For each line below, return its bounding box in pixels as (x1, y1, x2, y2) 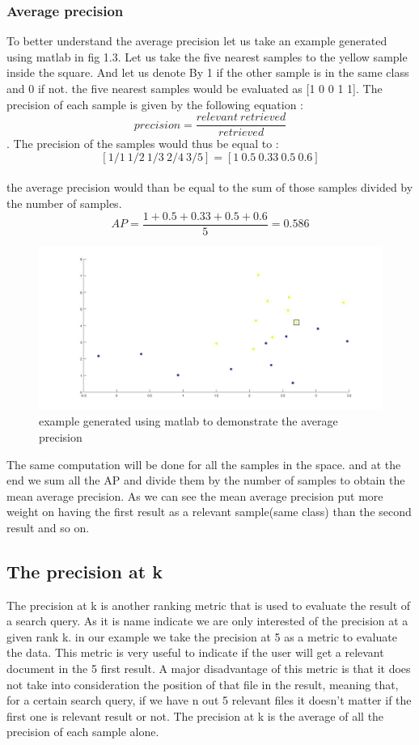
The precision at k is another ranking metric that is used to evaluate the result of (6, 596, 411, 613)
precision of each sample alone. (6, 723, 159, 740)
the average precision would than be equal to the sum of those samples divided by (6, 179, 413, 196)
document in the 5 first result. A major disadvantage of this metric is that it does (6, 660, 411, 677)
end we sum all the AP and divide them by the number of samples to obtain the (6, 472, 405, 489)
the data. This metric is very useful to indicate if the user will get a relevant (6, 644, 384, 661)
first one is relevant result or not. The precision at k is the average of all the (6, 707, 384, 724)
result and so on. (6, 519, 90, 535)
